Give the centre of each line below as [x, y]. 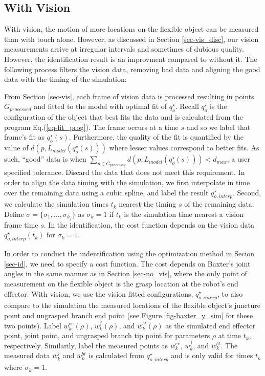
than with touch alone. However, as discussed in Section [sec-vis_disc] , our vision [131, 39]
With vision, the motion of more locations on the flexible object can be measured [131, 29]
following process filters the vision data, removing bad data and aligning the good [132, 69]
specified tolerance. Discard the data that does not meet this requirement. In [125, 172]
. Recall [187, 106]
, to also [230, 293]
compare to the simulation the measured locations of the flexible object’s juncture [132, 305]
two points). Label [33, 325]
